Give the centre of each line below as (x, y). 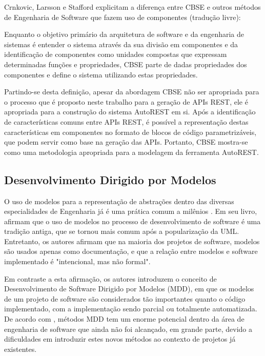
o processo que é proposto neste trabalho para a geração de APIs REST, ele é (126, 101)
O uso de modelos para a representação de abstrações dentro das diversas (119, 201)
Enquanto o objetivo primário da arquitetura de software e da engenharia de (124, 34)
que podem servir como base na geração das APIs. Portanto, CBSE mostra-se (126, 142)
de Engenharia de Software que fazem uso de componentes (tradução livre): (123, 17)
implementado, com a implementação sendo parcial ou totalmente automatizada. (131, 309)
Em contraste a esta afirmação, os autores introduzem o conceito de (110, 278)
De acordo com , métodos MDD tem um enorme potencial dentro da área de (124, 319)
